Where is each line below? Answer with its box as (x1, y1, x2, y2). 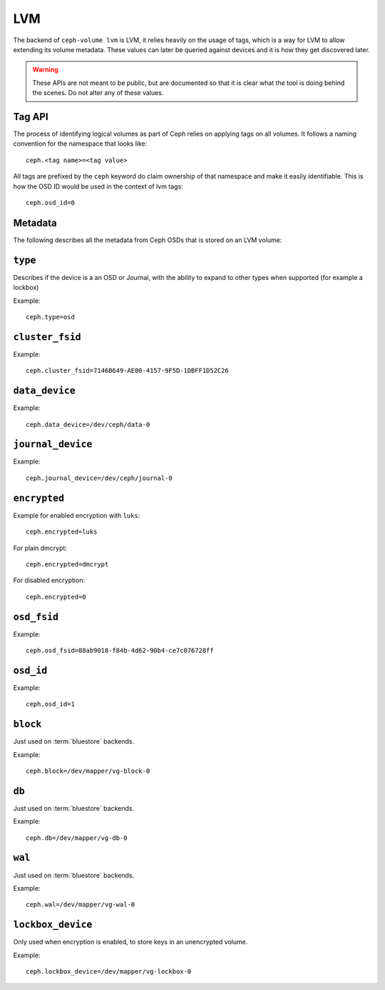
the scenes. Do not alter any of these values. (32, 89, 164, 97)
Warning (32, 65, 58, 74)
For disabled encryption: (13, 576, 86, 585)
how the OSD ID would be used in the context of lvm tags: (13, 182, 183, 191)
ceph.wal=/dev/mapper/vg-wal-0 (26, 901, 135, 909)
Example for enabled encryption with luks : (13, 511, 140, 519)
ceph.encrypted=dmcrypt (26, 560, 109, 568)
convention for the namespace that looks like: (13, 139, 148, 148)
